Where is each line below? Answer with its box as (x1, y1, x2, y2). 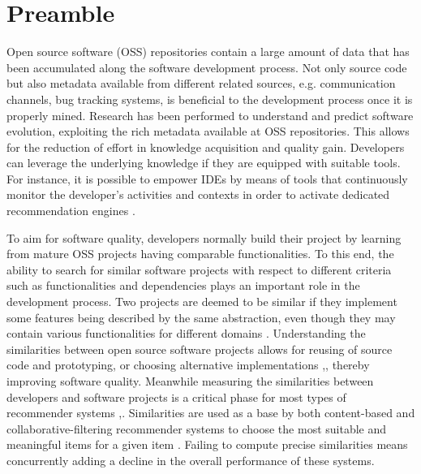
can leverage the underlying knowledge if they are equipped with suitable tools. (6, 154, 401, 171)
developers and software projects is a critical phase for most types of (6, 388, 346, 405)
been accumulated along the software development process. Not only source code (6, 58, 407, 75)
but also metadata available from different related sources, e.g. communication (6, 75, 396, 92)
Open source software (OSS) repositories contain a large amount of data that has (6, 43, 410, 60)
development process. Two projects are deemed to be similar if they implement (6, 293, 397, 310)
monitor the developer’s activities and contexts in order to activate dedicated (6, 186, 390, 203)
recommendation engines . (6, 202, 135, 219)
